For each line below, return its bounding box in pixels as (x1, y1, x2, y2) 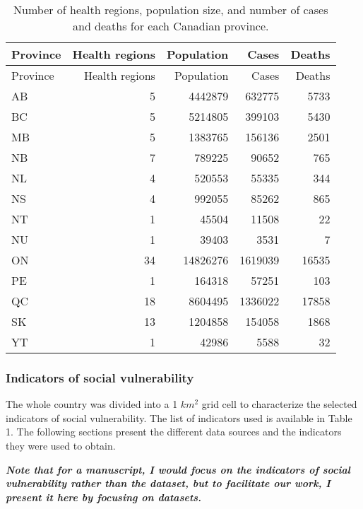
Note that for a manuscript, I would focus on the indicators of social (6, 462, 350, 476)
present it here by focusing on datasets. (6, 489, 202, 504)
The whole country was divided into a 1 (6, 397, 178, 411)
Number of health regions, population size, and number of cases (13, 1, 328, 18)
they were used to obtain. (6, 438, 116, 452)
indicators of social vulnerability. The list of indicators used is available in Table (6, 410, 352, 425)
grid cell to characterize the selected (201, 397, 357, 411)
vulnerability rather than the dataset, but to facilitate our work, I (6, 476, 331, 491)
